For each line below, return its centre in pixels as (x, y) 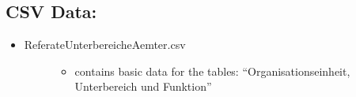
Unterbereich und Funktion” (143, 86)
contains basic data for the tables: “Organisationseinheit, (212, 71)
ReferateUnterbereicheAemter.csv (105, 45)
